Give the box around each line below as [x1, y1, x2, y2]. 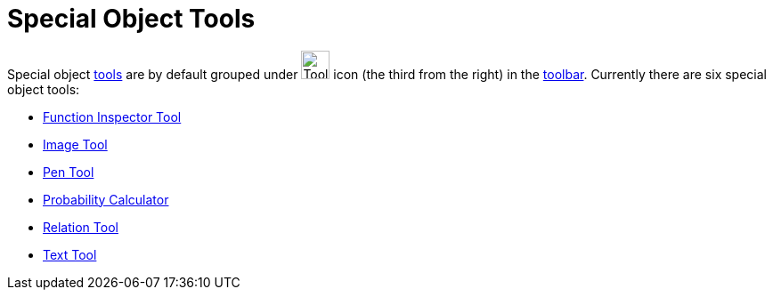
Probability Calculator [43, 191, 169, 207]
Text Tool [43, 246, 97, 262]
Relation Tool [43, 219, 118, 235]
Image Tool [43, 136, 108, 152]
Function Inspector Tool [43, 108, 182, 124]
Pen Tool [43, 164, 94, 180]
